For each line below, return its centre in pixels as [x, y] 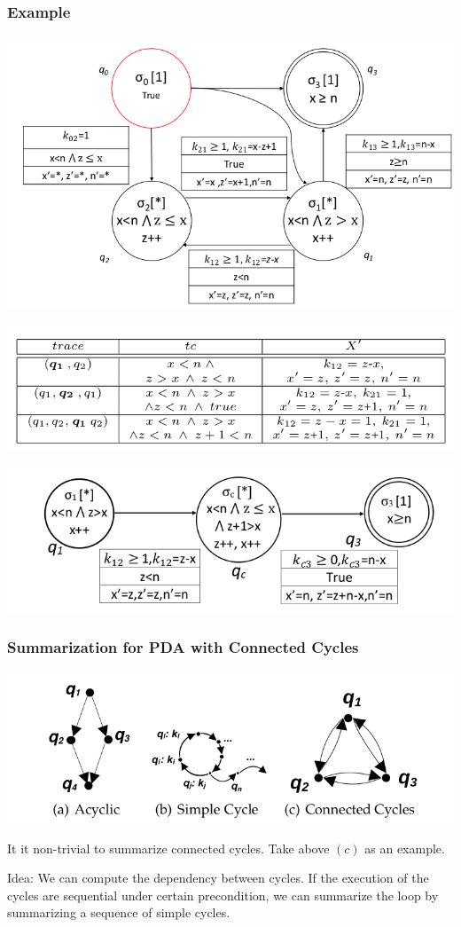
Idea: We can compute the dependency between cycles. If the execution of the [218, 878]
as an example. [405, 848]
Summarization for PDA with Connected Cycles [183, 647]
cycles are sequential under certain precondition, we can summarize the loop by [223, 895]
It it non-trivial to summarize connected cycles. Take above [168, 848]
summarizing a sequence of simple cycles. [119, 912]
